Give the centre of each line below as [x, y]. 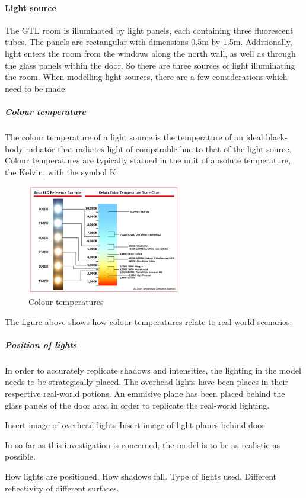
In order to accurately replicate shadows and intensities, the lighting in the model [153, 370]
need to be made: [36, 88]
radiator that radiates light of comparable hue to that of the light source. [159, 148]
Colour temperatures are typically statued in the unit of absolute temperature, [148, 160]
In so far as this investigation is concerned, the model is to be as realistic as [142, 444]
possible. [20, 456]
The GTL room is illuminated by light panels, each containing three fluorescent [149, 30]
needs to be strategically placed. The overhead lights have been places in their [146, 382]
